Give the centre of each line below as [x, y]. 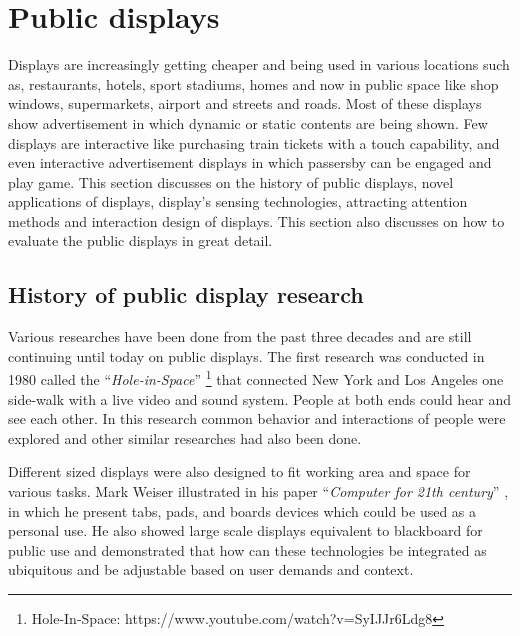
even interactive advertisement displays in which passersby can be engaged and [250, 162]
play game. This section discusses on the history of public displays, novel [231, 181]
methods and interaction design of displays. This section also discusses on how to [256, 220]
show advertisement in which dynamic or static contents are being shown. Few [248, 122]
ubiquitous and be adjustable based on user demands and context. [211, 569]
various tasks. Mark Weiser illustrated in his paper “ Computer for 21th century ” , [258, 491]
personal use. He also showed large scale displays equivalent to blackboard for [245, 530]
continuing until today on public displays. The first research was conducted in [246, 355]
